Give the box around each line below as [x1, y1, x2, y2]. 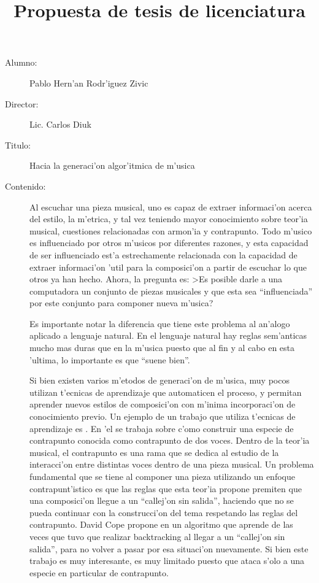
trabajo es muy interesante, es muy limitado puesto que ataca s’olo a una [29, 554, 305, 567]
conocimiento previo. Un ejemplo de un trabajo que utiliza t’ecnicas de [29, 410, 296, 423]
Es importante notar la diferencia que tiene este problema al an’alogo [29, 317, 290, 330]
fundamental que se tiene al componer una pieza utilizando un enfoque [29, 470, 295, 482]
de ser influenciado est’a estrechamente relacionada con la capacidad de [29, 248, 298, 261]
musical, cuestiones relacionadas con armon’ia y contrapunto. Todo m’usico [29, 224, 312, 237]
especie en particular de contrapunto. [29, 566, 169, 579]
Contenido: [5, 179, 46, 192]
